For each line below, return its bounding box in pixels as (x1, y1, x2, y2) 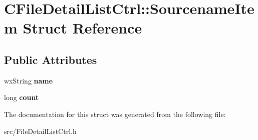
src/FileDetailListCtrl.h (4, 125, 77, 136)
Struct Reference (23, 17, 142, 38)
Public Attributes (4, 51, 97, 67)
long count (4, 92, 39, 102)
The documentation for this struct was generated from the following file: (4, 108, 226, 119)
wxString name (4, 75, 53, 85)
